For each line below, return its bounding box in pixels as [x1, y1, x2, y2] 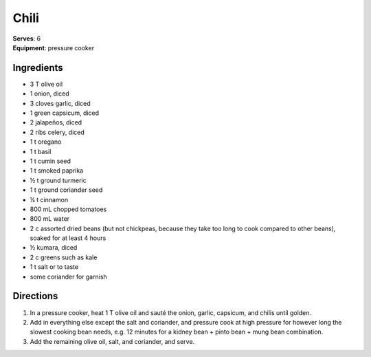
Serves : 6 [12, 34, 41, 43]
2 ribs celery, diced [30, 128, 85, 136]
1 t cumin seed [30, 157, 71, 165]
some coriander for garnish [30, 272, 108, 281]
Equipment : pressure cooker [12, 43, 95, 52]
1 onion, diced [30, 89, 70, 98]
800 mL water [30, 215, 70, 223]
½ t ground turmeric [30, 176, 87, 184]
